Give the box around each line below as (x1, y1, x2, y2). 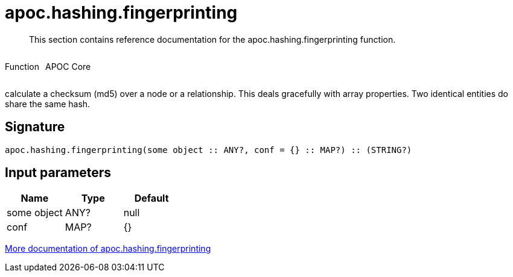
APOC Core (45, 61, 91, 72)
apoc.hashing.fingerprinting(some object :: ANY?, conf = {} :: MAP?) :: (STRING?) (5, 145, 412, 155)
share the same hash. (5, 98, 91, 109)
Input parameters (5, 165, 112, 181)
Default (134, 192, 169, 205)
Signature (5, 119, 65, 135)
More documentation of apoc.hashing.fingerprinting (5, 243, 211, 254)
